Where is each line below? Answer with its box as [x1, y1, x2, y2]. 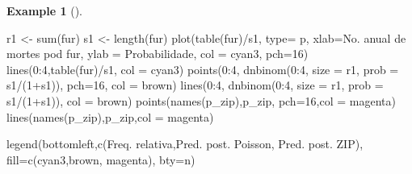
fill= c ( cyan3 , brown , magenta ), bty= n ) [6, 151, 195, 168]
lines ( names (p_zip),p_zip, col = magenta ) [6, 108, 214, 125]
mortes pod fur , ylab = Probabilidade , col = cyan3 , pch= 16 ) [6, 45, 309, 62]
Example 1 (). [6, 2, 82, 19]
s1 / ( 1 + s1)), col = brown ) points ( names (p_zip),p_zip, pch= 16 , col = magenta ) [6, 92, 396, 109]
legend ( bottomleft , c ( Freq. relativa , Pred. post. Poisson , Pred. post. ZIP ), [6, 135, 364, 152]
